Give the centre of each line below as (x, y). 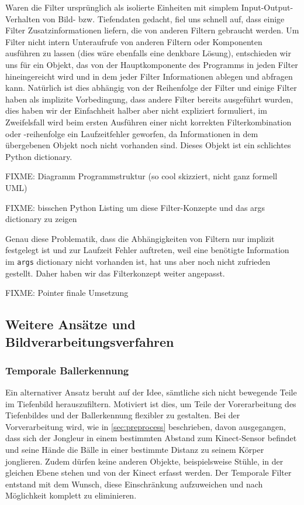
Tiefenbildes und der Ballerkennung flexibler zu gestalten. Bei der (123, 415)
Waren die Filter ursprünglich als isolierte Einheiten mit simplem (122, 7)
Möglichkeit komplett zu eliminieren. (71, 495)
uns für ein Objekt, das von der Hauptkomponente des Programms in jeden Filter (152, 64)
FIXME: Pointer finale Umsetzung (67, 293)
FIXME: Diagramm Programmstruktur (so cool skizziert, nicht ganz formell (141, 176)
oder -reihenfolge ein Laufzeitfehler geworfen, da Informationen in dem (132, 133)
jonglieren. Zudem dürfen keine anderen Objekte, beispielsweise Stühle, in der (144, 461)
